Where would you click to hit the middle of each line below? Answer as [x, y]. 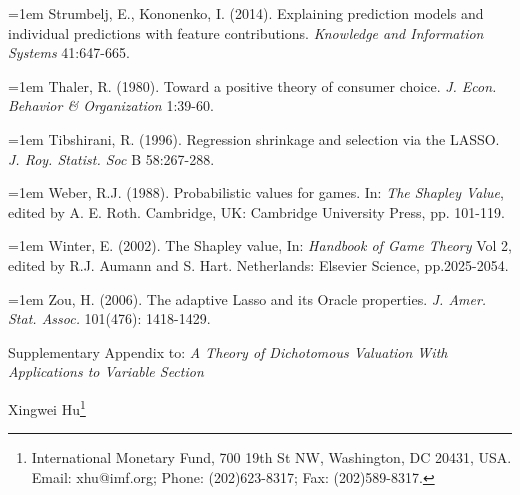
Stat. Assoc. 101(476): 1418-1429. [109, 318]
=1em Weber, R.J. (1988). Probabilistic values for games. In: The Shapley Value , [256, 192]
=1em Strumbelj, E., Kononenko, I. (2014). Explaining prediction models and [246, 13]
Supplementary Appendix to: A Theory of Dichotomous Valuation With [228, 351]
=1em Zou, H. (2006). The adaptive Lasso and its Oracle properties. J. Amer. [247, 298]
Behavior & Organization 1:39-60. [111, 105]
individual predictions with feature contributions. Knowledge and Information [246, 32]
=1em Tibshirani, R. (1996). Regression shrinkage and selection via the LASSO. [254, 138]
